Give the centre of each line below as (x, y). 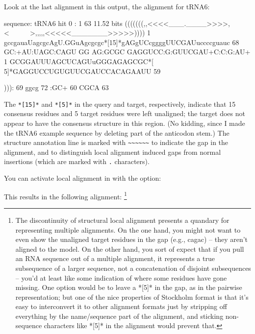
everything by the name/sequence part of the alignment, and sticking (119, 316)
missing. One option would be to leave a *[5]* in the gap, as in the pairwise (129, 287)
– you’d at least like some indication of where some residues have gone (121, 277)
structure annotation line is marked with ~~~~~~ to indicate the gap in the (116, 142)
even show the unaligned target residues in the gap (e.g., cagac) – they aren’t (132, 239)
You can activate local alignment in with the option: (83, 178)
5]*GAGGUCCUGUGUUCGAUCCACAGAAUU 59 (82, 71)
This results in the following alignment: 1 (65, 195)
